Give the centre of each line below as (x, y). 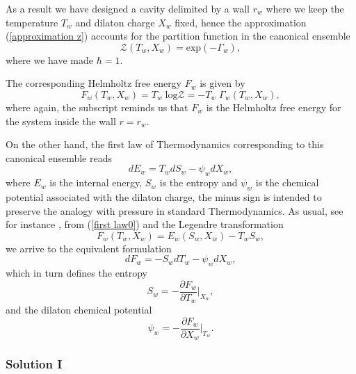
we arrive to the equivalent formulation (89, 248)
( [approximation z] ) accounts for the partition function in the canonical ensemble (178, 36)
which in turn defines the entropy (76, 273)
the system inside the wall (61, 121)
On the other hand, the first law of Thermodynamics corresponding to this (165, 144)
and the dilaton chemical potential (79, 310)
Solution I (34, 364)
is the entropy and (199, 182)
